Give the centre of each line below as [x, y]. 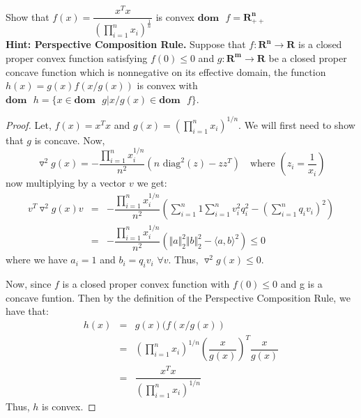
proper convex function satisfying [77, 57]
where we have [37, 260]
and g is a [301, 284]
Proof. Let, [29, 124]
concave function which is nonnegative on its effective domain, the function [166, 71]
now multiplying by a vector [66, 183]
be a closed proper [308, 57]
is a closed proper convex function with [146, 284]
